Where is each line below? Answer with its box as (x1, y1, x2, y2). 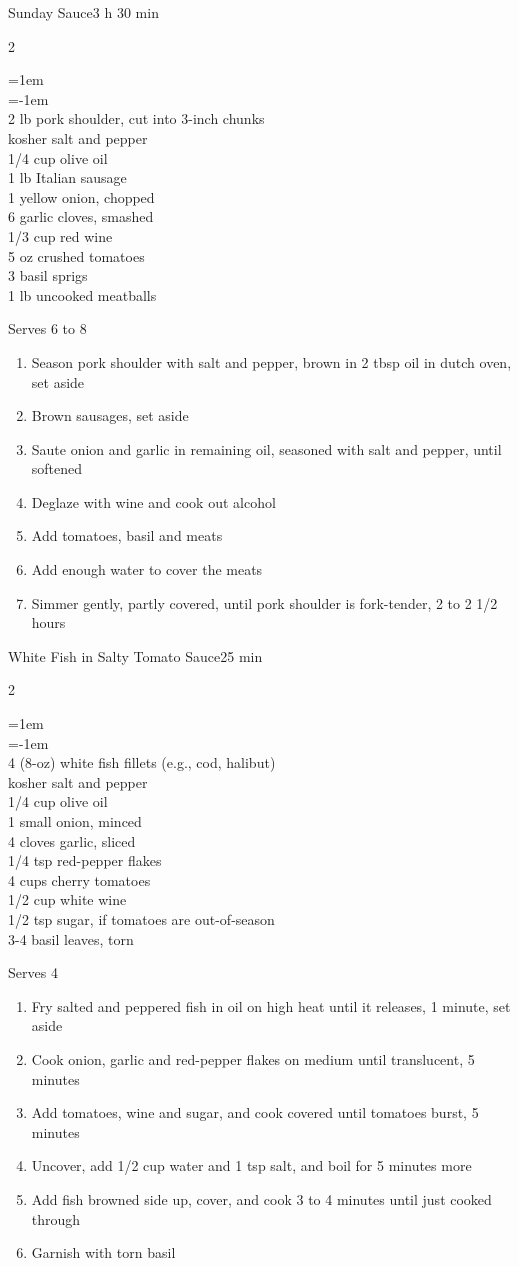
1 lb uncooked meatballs (8, 284, 157, 305)
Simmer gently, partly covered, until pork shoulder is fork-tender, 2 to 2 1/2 (31, 592, 498, 613)
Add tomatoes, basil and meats (31, 525, 223, 546)
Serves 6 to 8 (8, 318, 87, 339)
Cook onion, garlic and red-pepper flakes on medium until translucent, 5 (31, 1048, 475, 1069)
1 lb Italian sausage (8, 167, 127, 188)
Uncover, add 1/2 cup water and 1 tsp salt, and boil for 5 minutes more (31, 1155, 472, 1176)
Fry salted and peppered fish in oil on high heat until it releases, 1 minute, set (31, 995, 511, 1016)
